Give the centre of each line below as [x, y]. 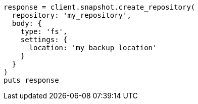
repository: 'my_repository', [71, 15]
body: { [27, 23]
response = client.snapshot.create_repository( [100, 7]
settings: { [44, 40]
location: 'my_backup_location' [93, 48]
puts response [31, 80]
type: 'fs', [44, 31]
